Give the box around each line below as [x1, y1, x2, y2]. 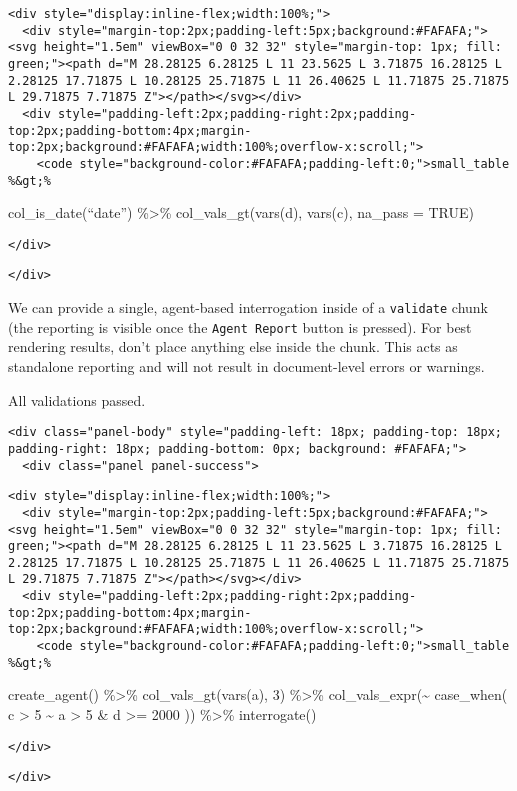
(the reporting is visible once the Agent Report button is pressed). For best [8, 316, 472, 337]
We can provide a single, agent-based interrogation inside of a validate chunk [8, 297, 488, 318]
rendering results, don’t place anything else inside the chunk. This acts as [8, 336, 458, 357]
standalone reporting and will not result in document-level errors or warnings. [8, 356, 485, 377]
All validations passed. [8, 389, 146, 410]
